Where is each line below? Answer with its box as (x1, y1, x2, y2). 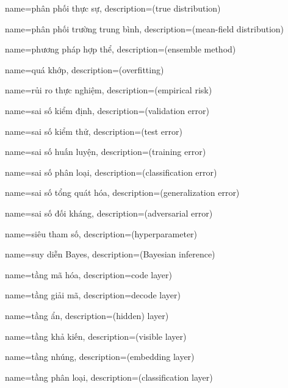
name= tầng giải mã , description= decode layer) (5, 289, 181, 301)
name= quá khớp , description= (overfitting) (5, 63, 164, 76)
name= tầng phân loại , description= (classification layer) (5, 370, 213, 383)
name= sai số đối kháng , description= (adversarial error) (5, 206, 213, 219)
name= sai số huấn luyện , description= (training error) (5, 145, 206, 158)
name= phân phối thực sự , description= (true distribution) (5, 2, 221, 14)
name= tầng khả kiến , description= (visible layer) (5, 329, 187, 342)
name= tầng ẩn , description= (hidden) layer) (5, 309, 169, 322)
